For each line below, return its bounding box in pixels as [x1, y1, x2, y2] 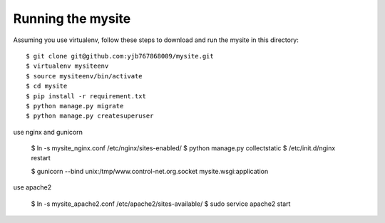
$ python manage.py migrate [26, 102, 124, 110]
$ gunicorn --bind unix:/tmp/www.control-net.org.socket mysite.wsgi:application [31, 167, 269, 175]
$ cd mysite [26, 82, 68, 90]
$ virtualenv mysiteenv [26, 62, 109, 71]
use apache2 [13, 183, 52, 192]
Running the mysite [13, 11, 131, 26]
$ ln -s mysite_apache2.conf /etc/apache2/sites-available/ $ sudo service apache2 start [31, 199, 291, 208]
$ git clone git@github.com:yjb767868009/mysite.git [26, 52, 214, 60]
